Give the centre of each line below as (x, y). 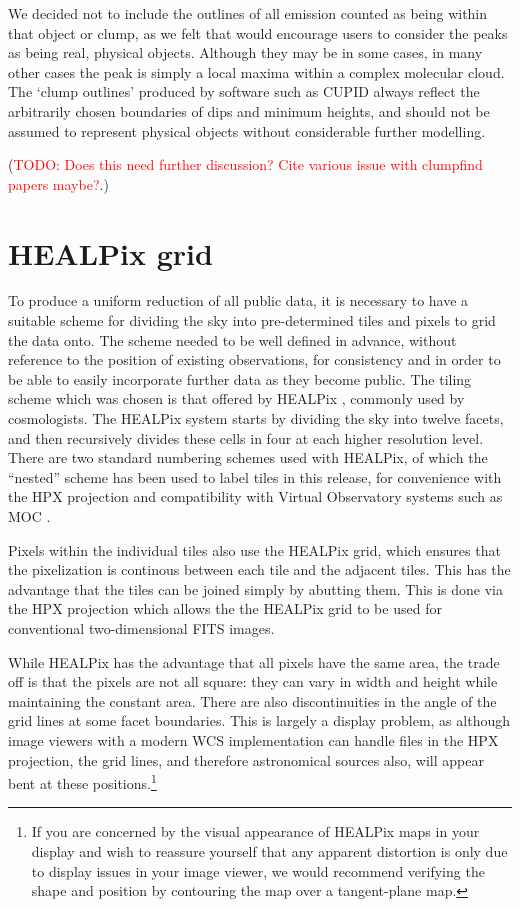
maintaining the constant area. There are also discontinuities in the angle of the (252, 700)
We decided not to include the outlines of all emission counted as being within (248, 13)
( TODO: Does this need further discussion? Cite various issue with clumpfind (245, 164)
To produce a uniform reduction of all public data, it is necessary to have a (238, 300)
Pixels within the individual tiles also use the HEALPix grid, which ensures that (254, 549)
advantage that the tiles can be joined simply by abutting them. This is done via (255, 588)
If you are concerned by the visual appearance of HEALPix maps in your (255, 831)
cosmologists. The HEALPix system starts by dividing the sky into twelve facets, (256, 418)
